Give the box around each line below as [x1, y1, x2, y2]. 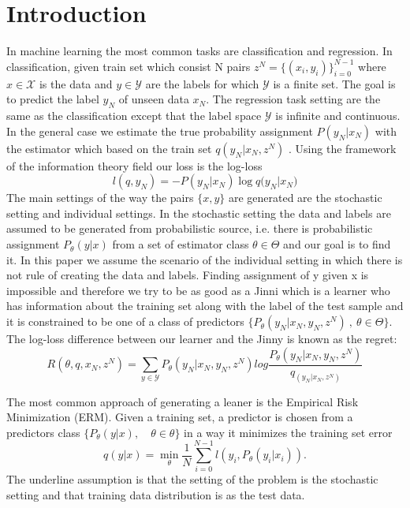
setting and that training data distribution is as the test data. [6, 487, 305, 503]
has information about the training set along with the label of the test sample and [6, 297, 404, 314]
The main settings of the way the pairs [6, 189, 194, 206]
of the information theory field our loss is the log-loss [6, 157, 263, 174]
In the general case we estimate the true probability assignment [6, 122, 313, 139]
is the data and [39, 75, 113, 92]
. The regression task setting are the [206, 91, 381, 107]
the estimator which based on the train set [6, 140, 212, 156]
